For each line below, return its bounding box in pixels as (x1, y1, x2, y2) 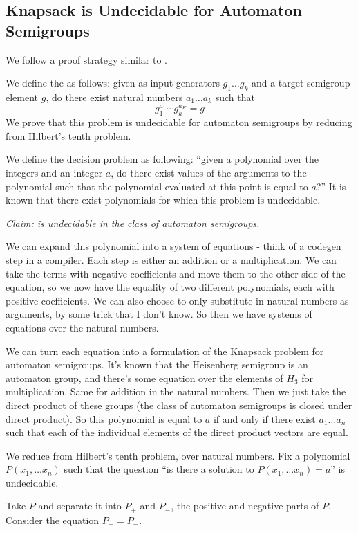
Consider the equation (6, 512, 100, 527)
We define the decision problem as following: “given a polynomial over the (6, 152, 319, 166)
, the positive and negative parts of (171, 498, 319, 513)
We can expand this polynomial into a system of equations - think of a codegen (6, 239, 341, 253)
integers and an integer (6, 165, 103, 179)
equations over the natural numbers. (6, 320, 159, 334)
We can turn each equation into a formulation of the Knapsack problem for (6, 343, 324, 358)
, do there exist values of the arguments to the (111, 165, 307, 179)
